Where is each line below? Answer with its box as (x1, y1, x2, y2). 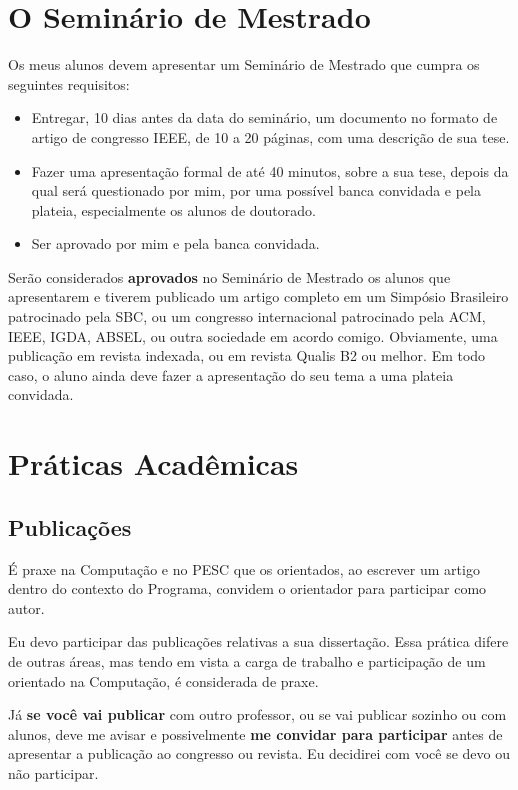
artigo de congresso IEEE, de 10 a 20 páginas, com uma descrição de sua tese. (31, 126, 510, 147)
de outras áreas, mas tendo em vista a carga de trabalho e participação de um (8, 650, 486, 671)
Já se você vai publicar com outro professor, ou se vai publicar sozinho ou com (8, 704, 507, 725)
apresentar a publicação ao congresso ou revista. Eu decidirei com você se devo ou (8, 743, 510, 764)
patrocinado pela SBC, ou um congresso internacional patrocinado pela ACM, (8, 306, 486, 327)
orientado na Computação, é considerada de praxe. (8, 670, 319, 691)
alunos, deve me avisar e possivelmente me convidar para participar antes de (8, 723, 503, 744)
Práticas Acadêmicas (8, 443, 299, 484)
